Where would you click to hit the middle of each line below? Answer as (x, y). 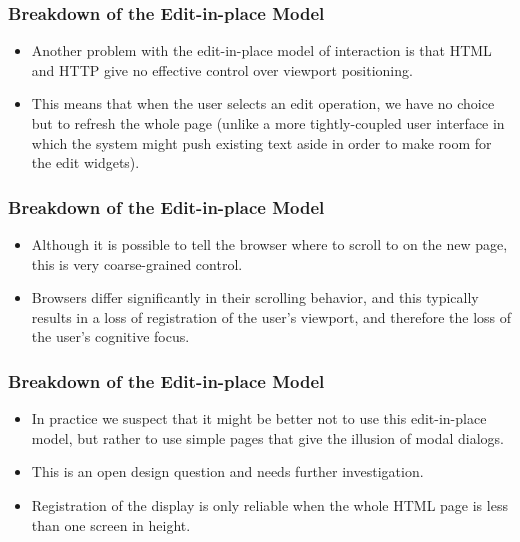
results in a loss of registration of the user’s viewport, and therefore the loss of (271, 316)
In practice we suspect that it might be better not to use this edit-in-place (259, 418)
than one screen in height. (111, 524)
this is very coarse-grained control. (137, 263)
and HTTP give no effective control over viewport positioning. (222, 69)
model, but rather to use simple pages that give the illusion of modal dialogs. (267, 437)
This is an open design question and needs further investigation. (227, 471)
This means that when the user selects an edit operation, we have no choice (263, 103)
